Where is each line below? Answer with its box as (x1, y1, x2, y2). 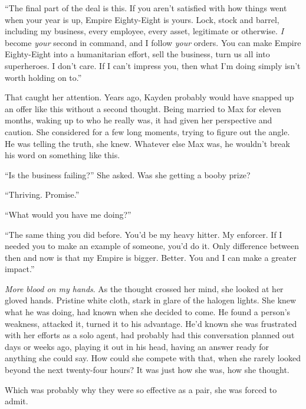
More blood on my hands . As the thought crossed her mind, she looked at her (5, 282, 284, 295)
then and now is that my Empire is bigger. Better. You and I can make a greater (5, 251, 297, 263)
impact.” (5, 263, 35, 275)
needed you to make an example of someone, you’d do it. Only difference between (5, 240, 300, 252)
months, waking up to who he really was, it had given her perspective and (5, 114, 272, 126)
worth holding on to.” (5, 71, 82, 83)
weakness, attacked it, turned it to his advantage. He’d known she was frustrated (5, 317, 297, 329)
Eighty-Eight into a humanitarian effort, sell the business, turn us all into (5, 48, 270, 60)
